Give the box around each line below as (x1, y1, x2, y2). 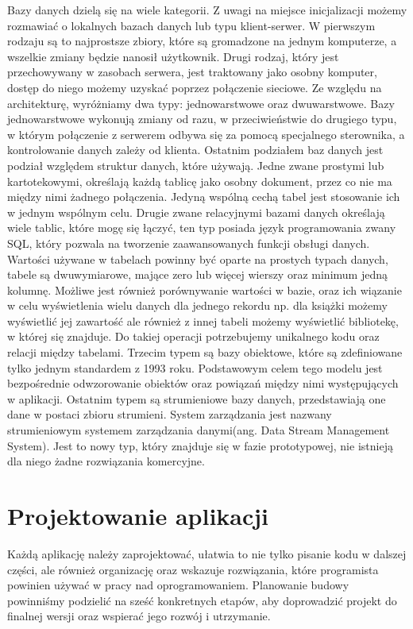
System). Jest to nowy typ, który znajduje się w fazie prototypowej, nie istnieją (7, 437, 393, 453)
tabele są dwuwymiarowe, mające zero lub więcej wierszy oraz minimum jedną (7, 266, 388, 283)
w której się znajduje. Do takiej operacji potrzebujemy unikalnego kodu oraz (7, 328, 380, 345)
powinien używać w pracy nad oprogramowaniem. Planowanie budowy (7, 577, 349, 593)
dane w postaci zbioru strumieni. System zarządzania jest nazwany (7, 406, 332, 423)
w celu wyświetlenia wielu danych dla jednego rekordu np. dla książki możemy (7, 297, 388, 314)
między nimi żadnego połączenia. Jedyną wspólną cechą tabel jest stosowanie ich (7, 188, 400, 205)
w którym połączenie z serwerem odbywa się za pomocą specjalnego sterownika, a (7, 125, 405, 142)
